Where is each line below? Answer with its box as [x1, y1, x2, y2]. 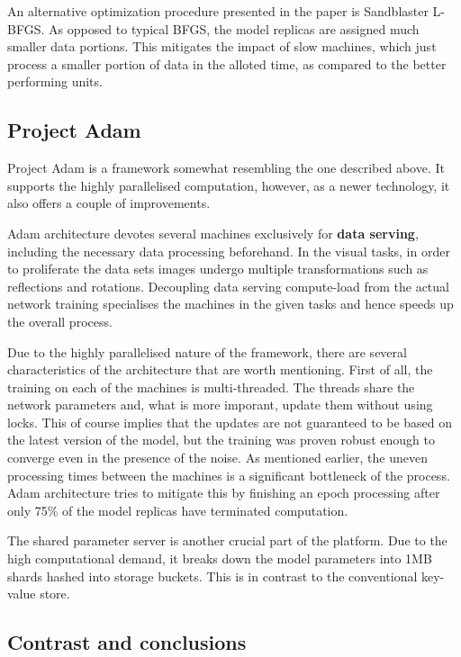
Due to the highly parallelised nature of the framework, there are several [7, 342, 407, 361]
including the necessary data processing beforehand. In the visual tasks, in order [7, 241, 450, 260]
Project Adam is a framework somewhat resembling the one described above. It [7, 158, 445, 177]
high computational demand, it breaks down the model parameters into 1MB [7, 549, 432, 568]
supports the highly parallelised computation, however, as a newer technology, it [7, 175, 450, 194]
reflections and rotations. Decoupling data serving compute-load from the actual [7, 276, 449, 295]
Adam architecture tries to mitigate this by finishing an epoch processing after [7, 483, 440, 502]
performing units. [7, 72, 103, 91]
